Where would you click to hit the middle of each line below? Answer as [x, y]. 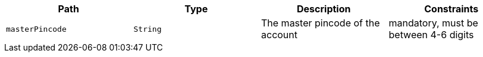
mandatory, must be [433, 23]
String [148, 29]
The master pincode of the [321, 23]
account [280, 35]
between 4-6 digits [431, 35]
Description [324, 9]
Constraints [451, 9]
